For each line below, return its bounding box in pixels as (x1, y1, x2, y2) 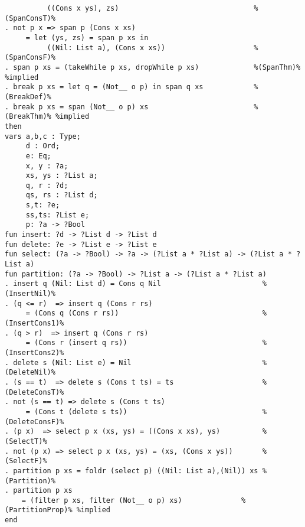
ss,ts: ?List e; (25, 210, 90, 219)
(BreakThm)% (5, 112, 51, 121)
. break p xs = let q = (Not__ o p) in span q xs (5, 83, 204, 92)
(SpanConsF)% (5, 53, 55, 62)
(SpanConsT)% (5, 14, 55, 22)
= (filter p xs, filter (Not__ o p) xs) (21, 496, 182, 505)
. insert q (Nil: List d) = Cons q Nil (5, 279, 161, 288)
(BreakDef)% (5, 92, 51, 101)
